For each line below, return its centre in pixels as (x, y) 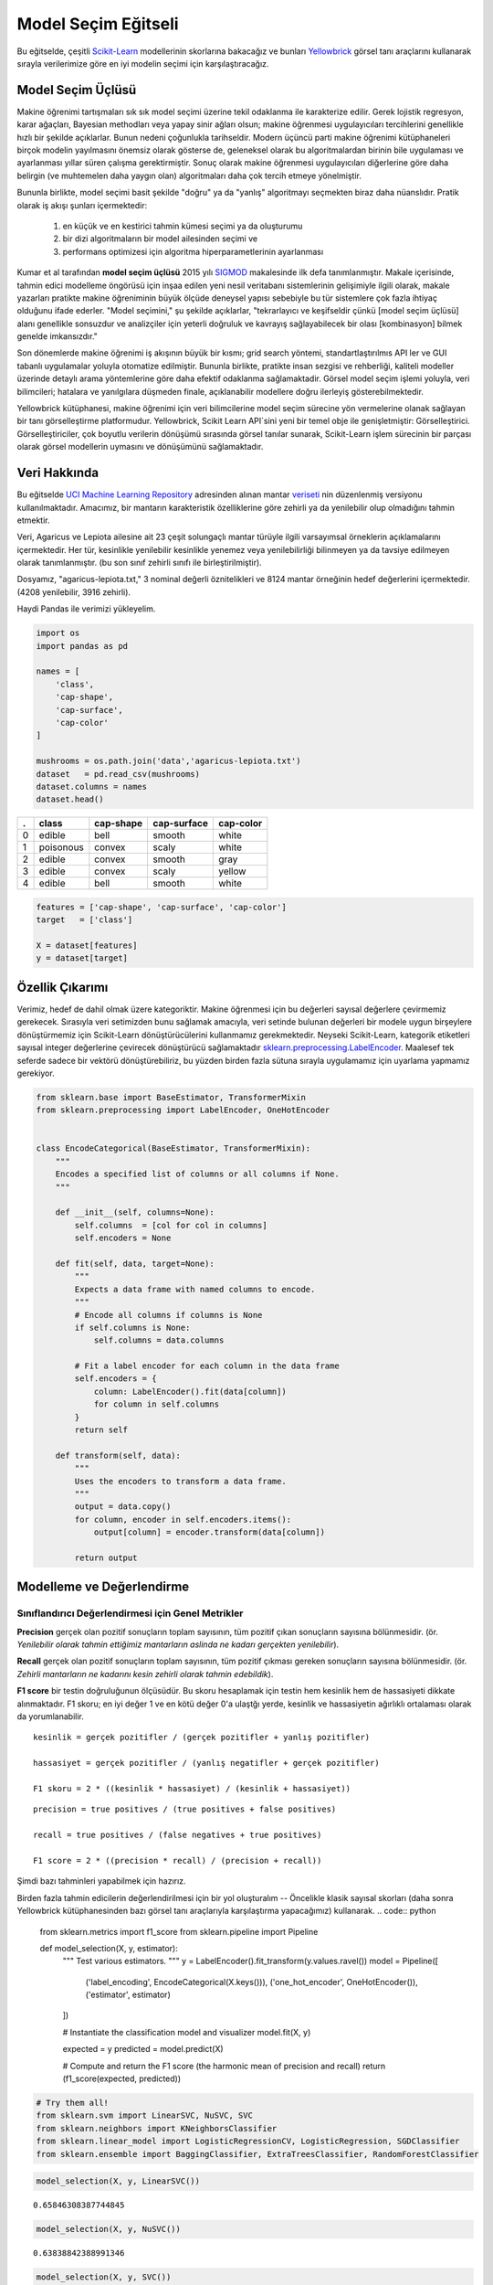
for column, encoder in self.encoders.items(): (183, 1519)
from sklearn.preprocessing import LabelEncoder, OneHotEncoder (183, 1110)
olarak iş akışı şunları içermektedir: (82, 205)
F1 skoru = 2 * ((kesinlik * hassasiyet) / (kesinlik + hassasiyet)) (192, 1788)
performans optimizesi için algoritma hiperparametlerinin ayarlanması (193, 251)
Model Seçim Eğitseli (98, 24)
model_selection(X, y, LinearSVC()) (118, 2181)
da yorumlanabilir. (50, 1716)
